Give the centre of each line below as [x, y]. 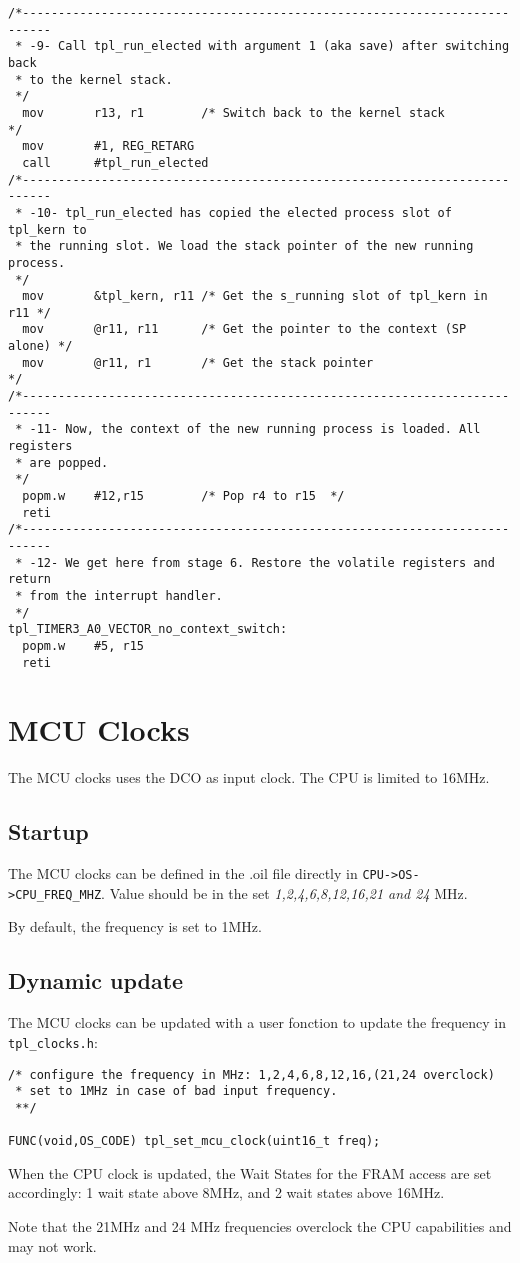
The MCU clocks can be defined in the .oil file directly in [183, 873]
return [29, 579]
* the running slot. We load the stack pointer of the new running [244, 246]
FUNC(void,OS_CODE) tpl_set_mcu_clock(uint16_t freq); [194, 1141]
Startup [48, 831]
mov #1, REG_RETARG [108, 146]
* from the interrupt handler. [119, 595]
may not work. [52, 1245]
